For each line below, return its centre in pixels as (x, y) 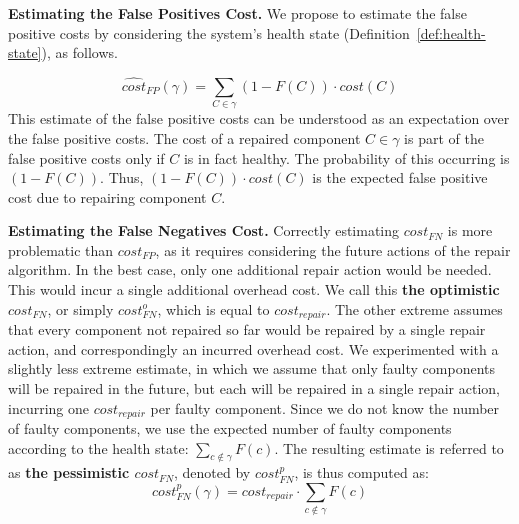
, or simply (80, 308)
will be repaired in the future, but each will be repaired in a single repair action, (254, 387)
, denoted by (212, 472)
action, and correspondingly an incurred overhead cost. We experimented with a (253, 348)
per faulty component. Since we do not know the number (325, 407)
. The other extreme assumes (414, 308)
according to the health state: (98, 447)
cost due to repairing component (107, 196)
